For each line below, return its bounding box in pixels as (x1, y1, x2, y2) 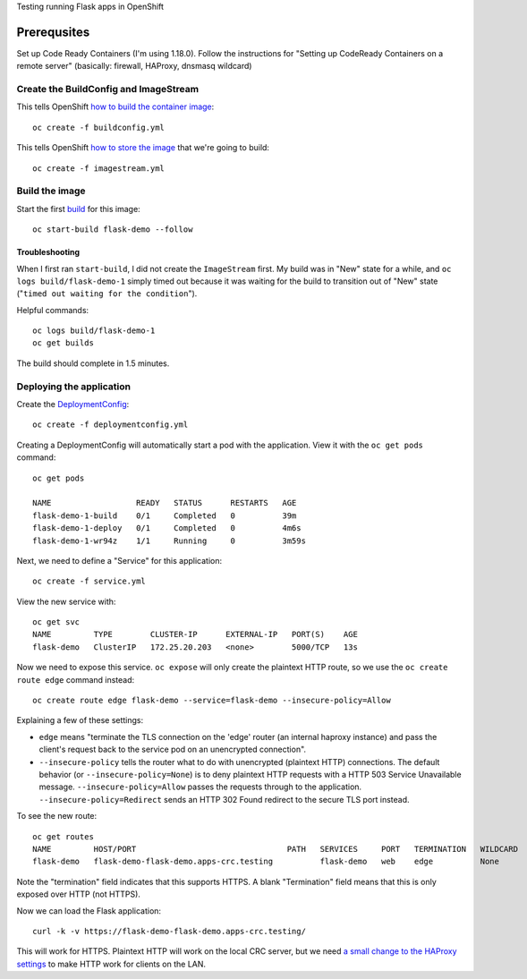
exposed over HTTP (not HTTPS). (16, 889, 140, 899)
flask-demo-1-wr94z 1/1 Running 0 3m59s (32, 535, 306, 546)
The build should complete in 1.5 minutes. (16, 358, 170, 369)
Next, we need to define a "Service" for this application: (16, 555, 223, 566)
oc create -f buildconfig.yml (32, 122, 166, 132)
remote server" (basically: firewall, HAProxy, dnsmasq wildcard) (16, 61, 252, 72)
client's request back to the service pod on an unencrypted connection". (38, 744, 307, 755)
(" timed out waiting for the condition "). (16, 288, 198, 299)
